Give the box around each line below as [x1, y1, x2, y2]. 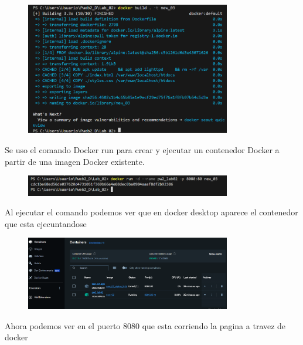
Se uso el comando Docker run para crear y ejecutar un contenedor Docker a [5, 143, 280, 155]
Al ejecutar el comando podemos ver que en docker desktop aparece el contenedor [5, 206, 298, 218]
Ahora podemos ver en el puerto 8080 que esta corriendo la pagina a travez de [5, 319, 286, 332]
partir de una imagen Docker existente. [5, 155, 145, 167]
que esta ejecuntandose [5, 217, 87, 229]
